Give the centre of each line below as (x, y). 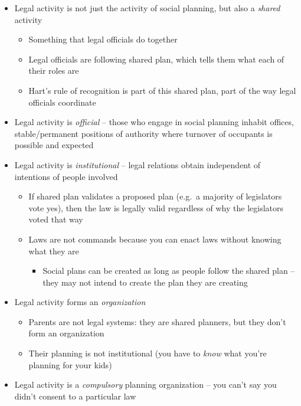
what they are (54, 251)
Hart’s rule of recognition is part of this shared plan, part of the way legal (162, 90)
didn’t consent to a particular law (75, 396)
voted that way (56, 219)
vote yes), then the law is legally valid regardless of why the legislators (156, 207)
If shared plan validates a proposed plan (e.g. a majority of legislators (155, 196)
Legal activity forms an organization (80, 302)
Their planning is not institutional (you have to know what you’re (148, 353)
